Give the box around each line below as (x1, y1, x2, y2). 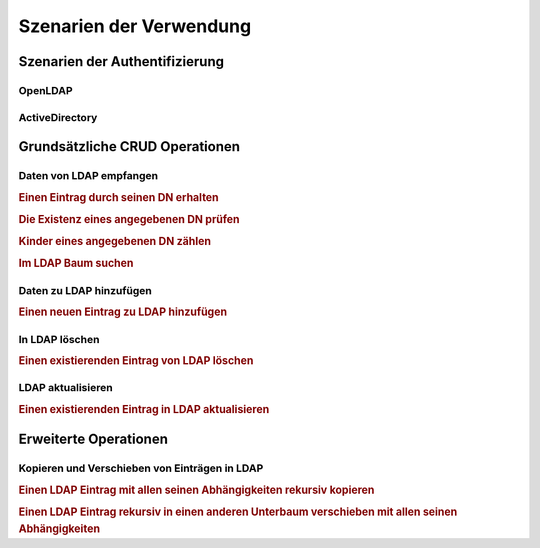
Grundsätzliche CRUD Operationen (18, 138, 240, 155)
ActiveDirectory (18, 110, 98, 124)
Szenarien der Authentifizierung (18, 53, 225, 70)
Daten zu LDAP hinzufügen (18, 283, 152, 297)
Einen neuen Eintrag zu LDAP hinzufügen (18, 305, 228, 319)
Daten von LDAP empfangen (18, 169, 159, 183)
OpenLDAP (18, 83, 74, 97)
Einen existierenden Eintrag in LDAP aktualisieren (18, 402, 270, 416)
